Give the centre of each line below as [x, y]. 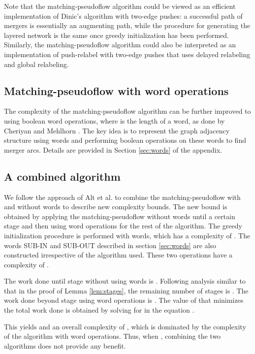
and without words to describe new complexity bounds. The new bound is [116, 207]
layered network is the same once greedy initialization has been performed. [116, 35]
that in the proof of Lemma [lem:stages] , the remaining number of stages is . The [126, 290]
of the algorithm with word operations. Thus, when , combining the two [112, 336]
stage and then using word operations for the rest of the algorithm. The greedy [123, 226]
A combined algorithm [62, 176]
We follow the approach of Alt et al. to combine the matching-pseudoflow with [122, 197]
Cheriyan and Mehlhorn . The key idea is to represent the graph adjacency [117, 130]
